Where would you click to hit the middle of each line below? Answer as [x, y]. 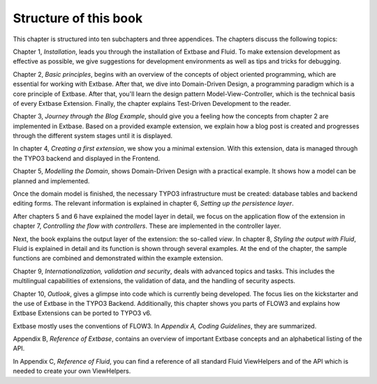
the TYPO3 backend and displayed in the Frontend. [87, 158]
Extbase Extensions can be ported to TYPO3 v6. [82, 313]
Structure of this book [78, 18]
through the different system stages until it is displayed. [93, 136]
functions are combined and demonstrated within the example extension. [118, 259]
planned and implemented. [51, 181]
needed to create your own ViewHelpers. [72, 371]
